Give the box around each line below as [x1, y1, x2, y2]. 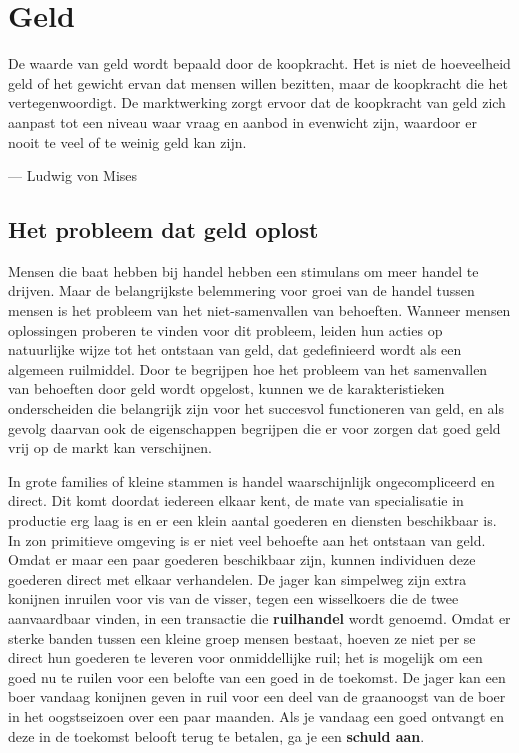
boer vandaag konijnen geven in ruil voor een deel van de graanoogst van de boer [8, 686, 506, 707]
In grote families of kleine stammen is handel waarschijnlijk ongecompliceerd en [8, 470, 495, 491]
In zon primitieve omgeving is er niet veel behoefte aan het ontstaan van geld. [8, 529, 486, 550]
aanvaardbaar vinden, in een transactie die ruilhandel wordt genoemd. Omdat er [8, 607, 511, 628]
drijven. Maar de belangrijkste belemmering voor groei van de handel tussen [8, 280, 475, 301]
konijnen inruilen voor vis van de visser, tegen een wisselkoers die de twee [8, 588, 459, 609]
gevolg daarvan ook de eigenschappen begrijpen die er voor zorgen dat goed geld [8, 417, 501, 438]
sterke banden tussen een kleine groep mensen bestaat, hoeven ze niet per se [8, 627, 476, 648]
